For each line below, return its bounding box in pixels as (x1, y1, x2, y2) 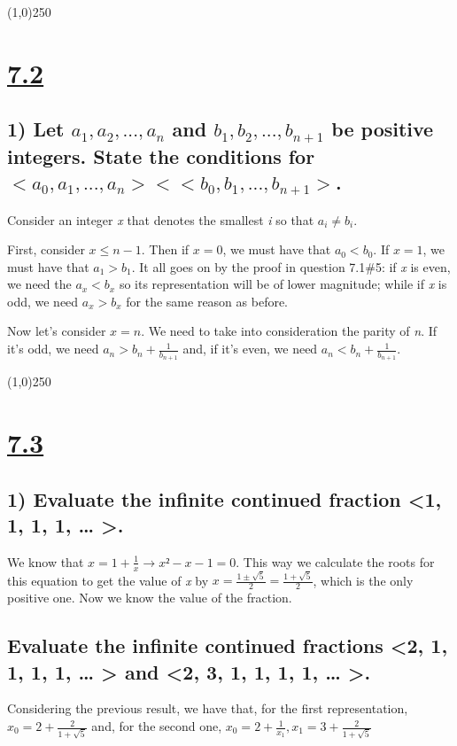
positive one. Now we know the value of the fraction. (7, 588, 292, 607)
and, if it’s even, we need (182, 339, 318, 358)
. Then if (141, 240, 190, 259)
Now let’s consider (7, 322, 106, 340)
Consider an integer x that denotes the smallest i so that (7, 210, 314, 229)
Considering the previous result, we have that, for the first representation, (7, 699, 408, 718)
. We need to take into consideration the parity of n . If (141, 322, 438, 340)
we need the (7, 275, 72, 293)
